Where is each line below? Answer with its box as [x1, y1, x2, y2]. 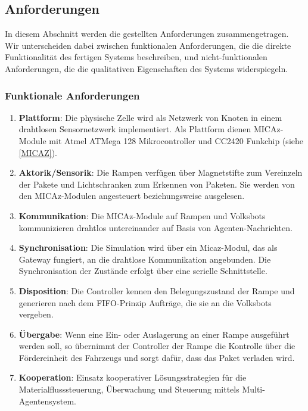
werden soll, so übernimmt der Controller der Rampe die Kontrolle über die [18, 340, 295, 352]
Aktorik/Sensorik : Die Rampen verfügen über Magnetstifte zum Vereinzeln [18, 166, 303, 179]
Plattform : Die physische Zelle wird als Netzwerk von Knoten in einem [18, 111, 282, 123]
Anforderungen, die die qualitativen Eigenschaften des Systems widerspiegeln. [5, 62, 288, 74]
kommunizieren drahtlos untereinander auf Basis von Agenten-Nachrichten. [18, 221, 293, 233]
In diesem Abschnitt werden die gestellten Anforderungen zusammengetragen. [5, 27, 289, 40]
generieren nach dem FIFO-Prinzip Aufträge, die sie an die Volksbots [18, 296, 272, 309]
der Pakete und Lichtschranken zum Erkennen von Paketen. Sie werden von [18, 178, 295, 190]
